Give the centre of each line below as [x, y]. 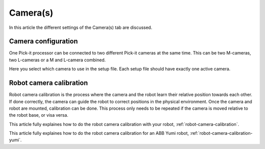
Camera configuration [43, 41]
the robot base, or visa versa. [39, 115]
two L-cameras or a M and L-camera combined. [57, 60]
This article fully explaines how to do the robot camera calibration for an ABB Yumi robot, [99, 133]
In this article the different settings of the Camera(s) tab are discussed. [80, 27]
